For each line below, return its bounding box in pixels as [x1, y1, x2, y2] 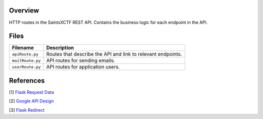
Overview [9, 6, 39, 15]
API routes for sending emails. [46, 57, 115, 64]
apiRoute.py [12, 51, 38, 57]
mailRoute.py [12, 58, 41, 63]
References [9, 76, 45, 85]
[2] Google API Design [9, 98, 54, 104]
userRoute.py [12, 64, 41, 69]
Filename [12, 44, 34, 51]
